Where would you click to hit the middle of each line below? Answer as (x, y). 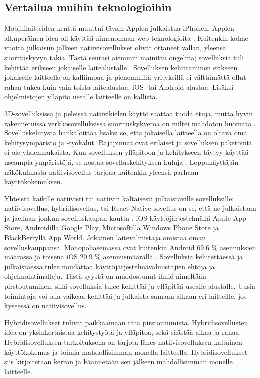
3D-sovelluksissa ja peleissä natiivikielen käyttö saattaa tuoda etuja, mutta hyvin (129, 113)
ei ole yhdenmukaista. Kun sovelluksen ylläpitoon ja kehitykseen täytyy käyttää (127, 152)
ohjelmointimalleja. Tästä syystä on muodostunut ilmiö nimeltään (105, 276)
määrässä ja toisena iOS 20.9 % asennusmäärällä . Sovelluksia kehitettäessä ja (124, 257)
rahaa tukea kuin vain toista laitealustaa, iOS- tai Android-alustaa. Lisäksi (119, 86)
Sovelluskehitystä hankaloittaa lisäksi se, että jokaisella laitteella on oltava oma (126, 133)
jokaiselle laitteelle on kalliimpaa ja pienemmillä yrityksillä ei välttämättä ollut (125, 77)
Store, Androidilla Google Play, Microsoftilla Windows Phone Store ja (112, 227)
